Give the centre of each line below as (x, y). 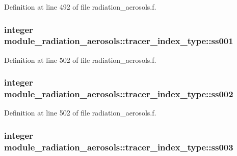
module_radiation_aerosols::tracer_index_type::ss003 (119, 147)
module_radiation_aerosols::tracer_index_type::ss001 (119, 41)
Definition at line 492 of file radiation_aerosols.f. (80, 7)
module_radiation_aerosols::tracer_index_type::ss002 (119, 94)
